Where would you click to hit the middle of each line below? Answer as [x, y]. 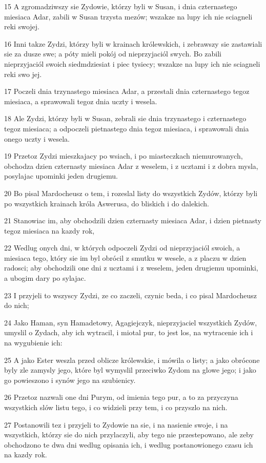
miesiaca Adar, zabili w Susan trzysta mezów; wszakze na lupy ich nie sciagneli [128, 16]
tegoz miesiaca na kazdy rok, [49, 230]
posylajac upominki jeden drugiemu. [61, 176]
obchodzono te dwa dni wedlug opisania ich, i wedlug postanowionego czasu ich [129, 444]
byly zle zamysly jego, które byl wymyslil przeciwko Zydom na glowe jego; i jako [130, 370]
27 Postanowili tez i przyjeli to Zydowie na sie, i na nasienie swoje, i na [116, 424]
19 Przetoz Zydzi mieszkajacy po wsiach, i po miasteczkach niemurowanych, [124, 156]
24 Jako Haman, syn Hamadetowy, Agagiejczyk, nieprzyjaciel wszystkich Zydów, [131, 322]
